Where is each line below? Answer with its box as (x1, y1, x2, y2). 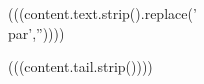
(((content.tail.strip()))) (8, 56, 153, 77)
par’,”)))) (8, 22, 65, 43)
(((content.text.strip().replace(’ (8, 3, 197, 23)
